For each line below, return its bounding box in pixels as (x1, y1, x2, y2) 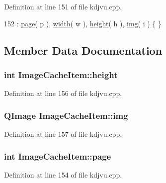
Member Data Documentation (4, 42, 163, 58)
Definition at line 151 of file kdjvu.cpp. (4, 1, 122, 11)
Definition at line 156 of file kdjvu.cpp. (4, 88, 122, 98)
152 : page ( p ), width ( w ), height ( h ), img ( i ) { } (4, 18, 162, 28)
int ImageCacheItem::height (4, 68, 118, 81)
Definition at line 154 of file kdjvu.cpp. (4, 169, 122, 180)
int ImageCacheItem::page (4, 150, 111, 162)
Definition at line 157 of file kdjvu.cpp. (4, 129, 122, 139)
